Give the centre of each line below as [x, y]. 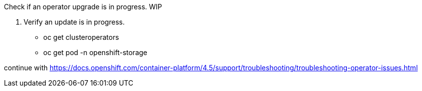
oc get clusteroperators [81, 37]
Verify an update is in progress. [74, 22]
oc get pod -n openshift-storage [95, 52]
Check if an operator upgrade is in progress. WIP [83, 7]
